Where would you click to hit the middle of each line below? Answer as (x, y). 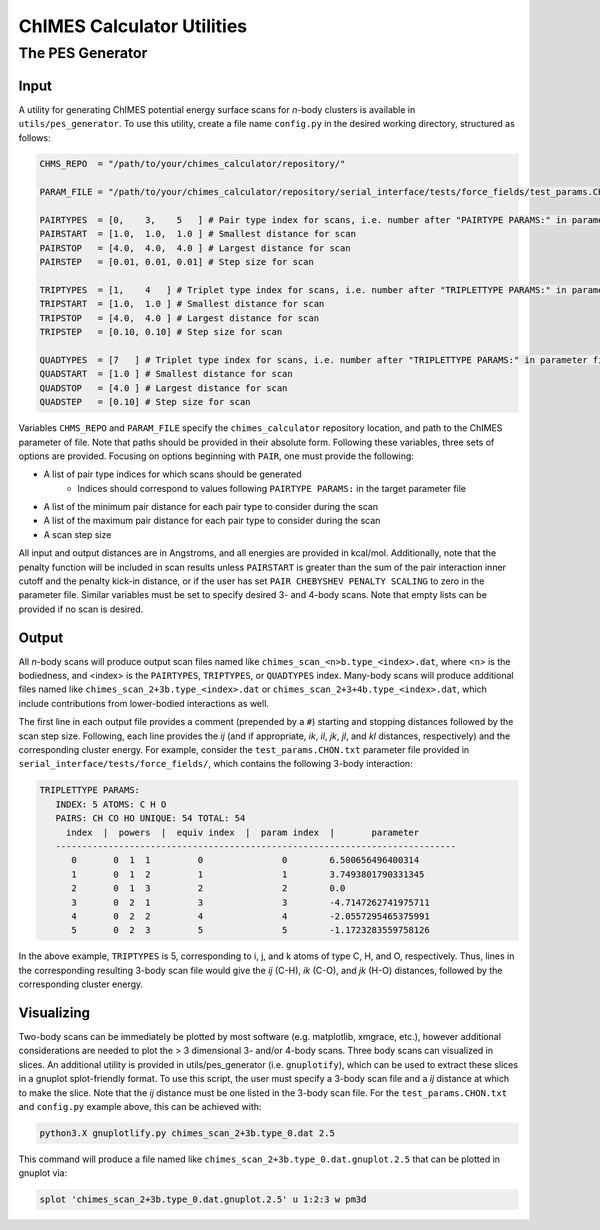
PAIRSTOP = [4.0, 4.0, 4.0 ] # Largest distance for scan (195, 248)
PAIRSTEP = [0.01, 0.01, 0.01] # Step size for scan (176, 262)
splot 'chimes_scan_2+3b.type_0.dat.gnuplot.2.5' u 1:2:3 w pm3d (203, 1199)
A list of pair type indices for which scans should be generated (172, 474)
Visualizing (54, 1012)
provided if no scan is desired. (81, 609)
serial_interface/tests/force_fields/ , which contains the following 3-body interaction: (216, 764)
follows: (34, 137)
